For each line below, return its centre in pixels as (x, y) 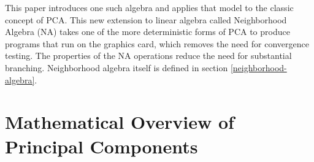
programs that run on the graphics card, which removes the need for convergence (157, 43)
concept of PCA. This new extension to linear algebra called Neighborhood (146, 19)
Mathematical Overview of (120, 122)
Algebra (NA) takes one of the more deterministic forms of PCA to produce (147, 32)
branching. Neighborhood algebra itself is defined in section (117, 67)
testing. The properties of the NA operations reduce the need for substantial (148, 56)
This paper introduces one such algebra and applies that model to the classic (149, 7)
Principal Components (101, 146)
